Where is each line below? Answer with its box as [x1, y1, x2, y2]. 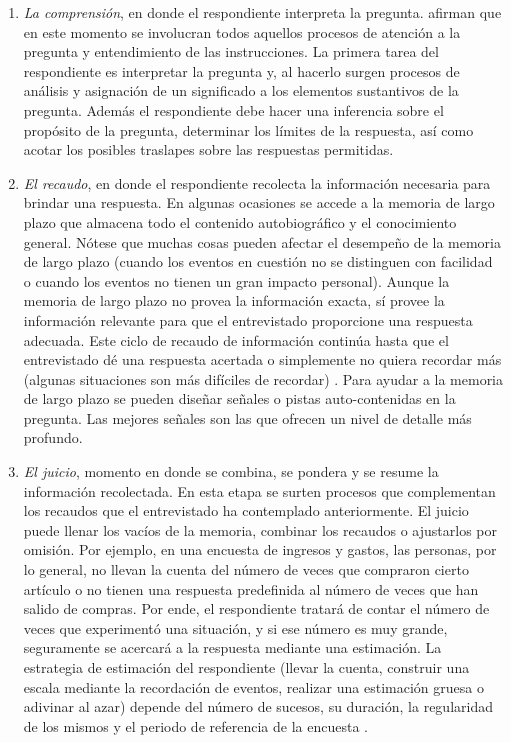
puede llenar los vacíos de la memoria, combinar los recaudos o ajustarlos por [23, 519, 497, 540]
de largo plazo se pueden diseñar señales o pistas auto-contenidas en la [23, 388, 456, 409]
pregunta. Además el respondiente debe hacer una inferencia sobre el [23, 99, 444, 120]
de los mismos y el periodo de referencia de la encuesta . [23, 715, 368, 736]
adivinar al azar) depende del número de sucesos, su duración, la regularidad [23, 696, 493, 717]
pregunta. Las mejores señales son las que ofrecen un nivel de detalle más [23, 407, 472, 428]
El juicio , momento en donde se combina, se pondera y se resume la [23, 461, 439, 482]
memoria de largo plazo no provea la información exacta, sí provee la [23, 290, 445, 311]
